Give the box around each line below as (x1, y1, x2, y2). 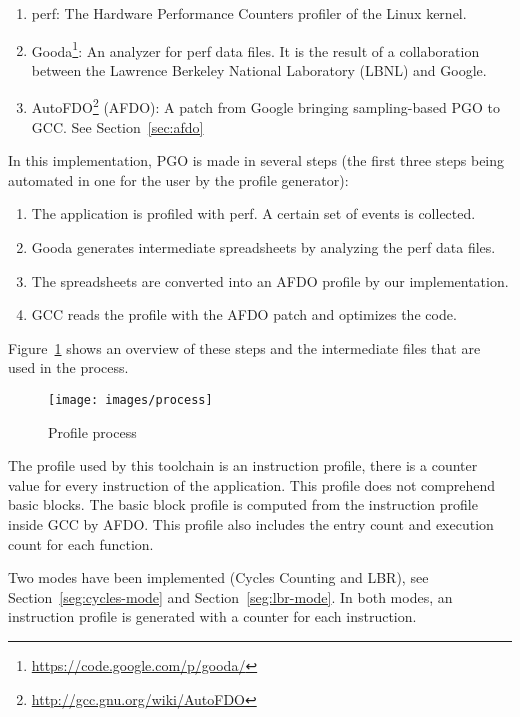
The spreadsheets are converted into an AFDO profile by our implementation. (31, 270, 509, 291)
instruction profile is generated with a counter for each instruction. (8, 606, 417, 627)
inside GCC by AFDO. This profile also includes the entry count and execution (8, 514, 494, 535)
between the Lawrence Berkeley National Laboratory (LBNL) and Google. (31, 59, 487, 80)
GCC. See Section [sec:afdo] (31, 116, 204, 137)
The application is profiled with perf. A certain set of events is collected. (31, 203, 476, 224)
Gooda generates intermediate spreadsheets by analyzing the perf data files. (31, 237, 496, 258)
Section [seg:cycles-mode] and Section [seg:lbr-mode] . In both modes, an (8, 586, 453, 607)
